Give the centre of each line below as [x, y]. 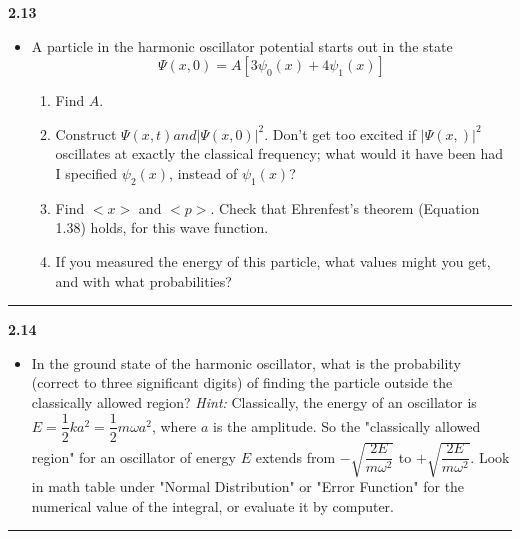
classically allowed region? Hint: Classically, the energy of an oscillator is [254, 401]
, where [174, 425]
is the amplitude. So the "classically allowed [347, 425]
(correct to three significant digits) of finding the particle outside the [242, 382]
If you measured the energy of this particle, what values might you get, [273, 260]
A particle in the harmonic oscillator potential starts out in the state [242, 45]
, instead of [203, 172]
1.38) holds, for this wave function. [162, 227]
